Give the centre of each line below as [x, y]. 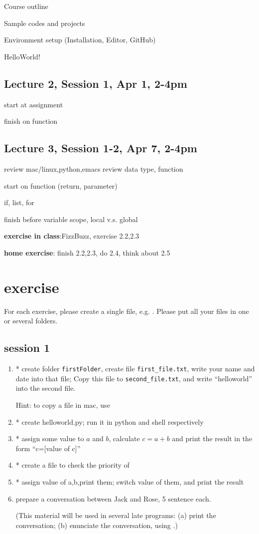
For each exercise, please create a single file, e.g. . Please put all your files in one [127, 311]
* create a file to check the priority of [72, 465]
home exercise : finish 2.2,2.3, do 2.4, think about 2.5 [87, 252]
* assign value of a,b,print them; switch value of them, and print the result [130, 481]
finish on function [31, 121]
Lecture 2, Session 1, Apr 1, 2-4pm [96, 83]
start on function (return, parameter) [61, 185]
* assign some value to [50, 438]
